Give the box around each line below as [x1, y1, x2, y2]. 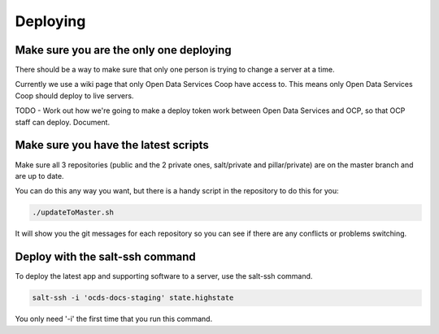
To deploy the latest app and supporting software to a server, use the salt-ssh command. [15, 271, 313, 281]
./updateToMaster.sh [32, 208, 114, 217]
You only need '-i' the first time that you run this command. [15, 314, 213, 324]
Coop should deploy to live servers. [15, 90, 134, 101]
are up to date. [15, 171, 64, 180]
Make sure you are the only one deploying [15, 43, 232, 57]
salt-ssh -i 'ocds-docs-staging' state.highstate [32, 293, 234, 302]
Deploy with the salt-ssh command [15, 250, 197, 264]
